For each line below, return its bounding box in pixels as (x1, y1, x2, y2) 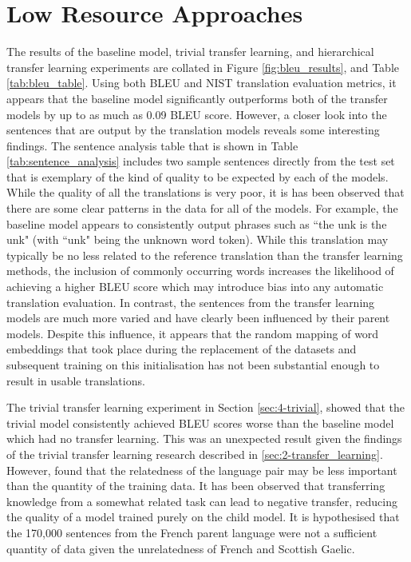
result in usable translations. (6, 372, 145, 389)
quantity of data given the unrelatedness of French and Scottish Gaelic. (6, 540, 355, 556)
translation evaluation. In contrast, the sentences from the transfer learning (6, 293, 375, 310)
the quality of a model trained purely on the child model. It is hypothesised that (6, 508, 400, 525)
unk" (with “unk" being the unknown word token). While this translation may (6, 231, 389, 248)
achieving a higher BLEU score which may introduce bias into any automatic (6, 278, 384, 295)
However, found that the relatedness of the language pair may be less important (6, 461, 397, 478)
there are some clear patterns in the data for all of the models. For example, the (6, 200, 398, 217)
